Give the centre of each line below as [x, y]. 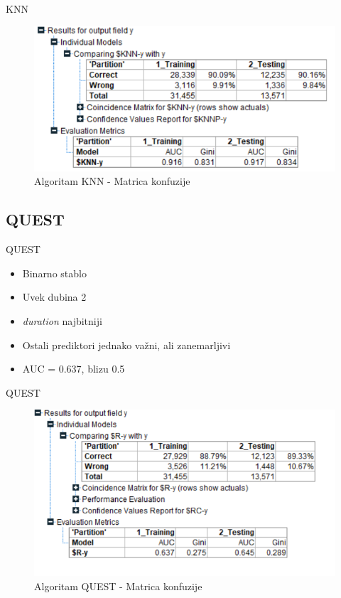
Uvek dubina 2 [54, 297]
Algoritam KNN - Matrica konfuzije [112, 181]
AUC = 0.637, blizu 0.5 [74, 369]
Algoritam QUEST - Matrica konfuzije [118, 586]
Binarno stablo [54, 273]
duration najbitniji [62, 321]
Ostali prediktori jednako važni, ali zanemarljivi [126, 345]
